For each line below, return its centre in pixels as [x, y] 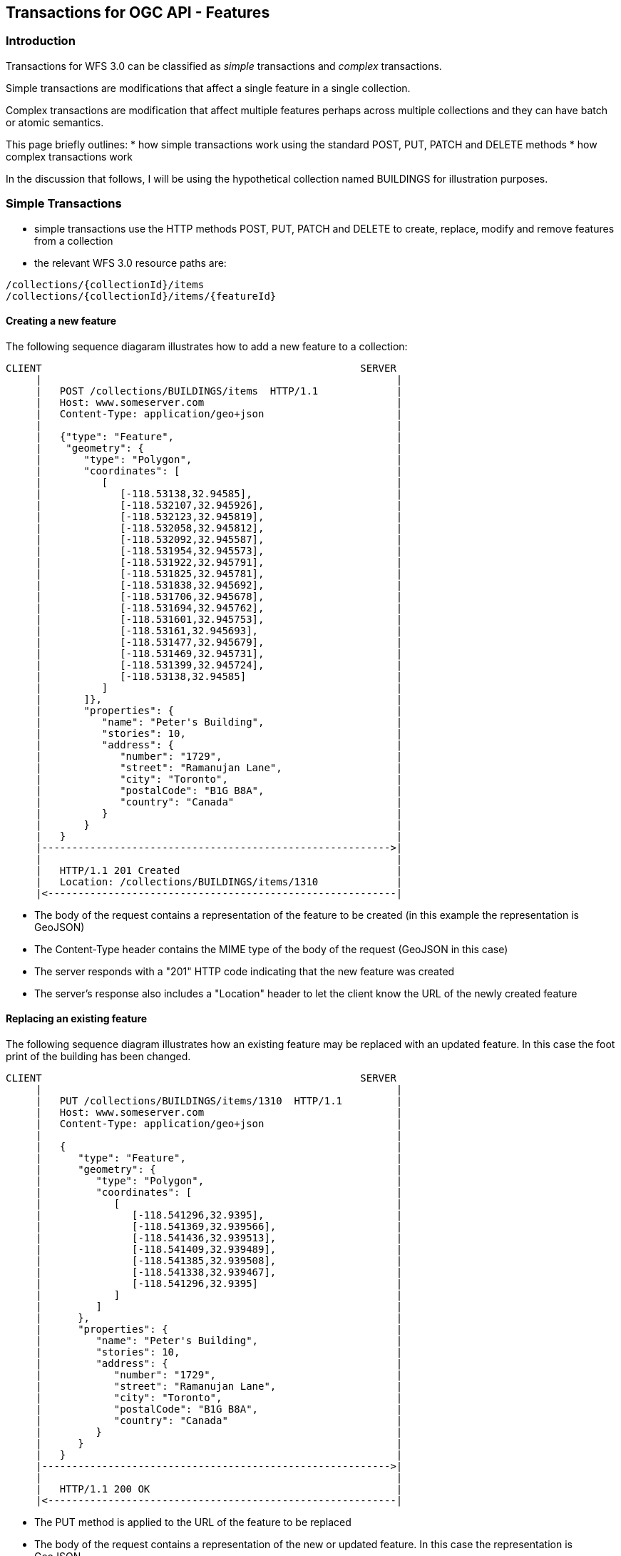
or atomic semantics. [55, 122]
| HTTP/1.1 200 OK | [219, 1489]
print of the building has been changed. [98, 1056]
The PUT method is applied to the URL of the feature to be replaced [193, 1522]
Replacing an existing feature [77, 1019]
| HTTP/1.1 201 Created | [219, 870]
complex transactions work [70, 156]
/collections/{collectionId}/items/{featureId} [141, 296]
